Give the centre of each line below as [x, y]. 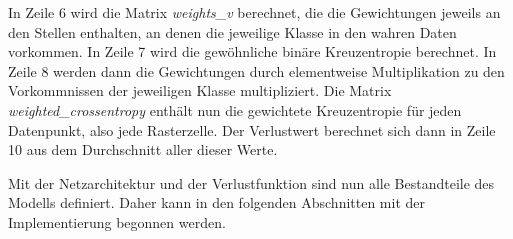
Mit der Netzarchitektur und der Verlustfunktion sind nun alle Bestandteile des [251, 182]
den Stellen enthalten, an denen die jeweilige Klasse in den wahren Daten [232, 31]
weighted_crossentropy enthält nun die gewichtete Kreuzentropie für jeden [235, 109]
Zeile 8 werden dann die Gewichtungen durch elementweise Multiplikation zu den [256, 70]
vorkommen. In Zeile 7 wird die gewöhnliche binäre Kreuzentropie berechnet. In [252, 51]
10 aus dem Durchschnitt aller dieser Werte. [143, 149]
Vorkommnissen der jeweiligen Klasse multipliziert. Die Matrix [200, 90]
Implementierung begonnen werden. [117, 221]
